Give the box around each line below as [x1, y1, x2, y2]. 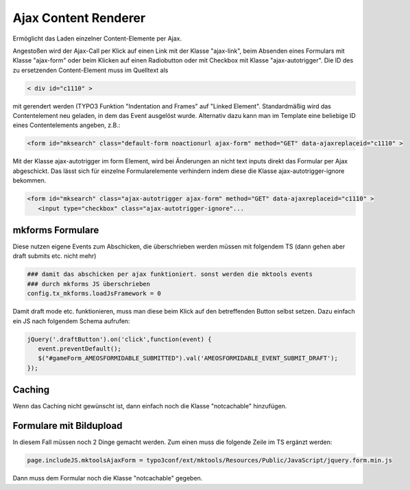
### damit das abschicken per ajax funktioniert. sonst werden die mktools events [27, 270, 313, 278]
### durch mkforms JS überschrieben [27, 280, 151, 288]
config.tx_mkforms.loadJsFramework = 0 [27, 290, 161, 298]
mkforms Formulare [12, 224, 99, 236]
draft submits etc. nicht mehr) [12, 252, 97, 260]
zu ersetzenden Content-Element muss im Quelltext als [12, 66, 169, 74]
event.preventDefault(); [38, 345, 121, 353]
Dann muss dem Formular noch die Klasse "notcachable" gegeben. [12, 474, 203, 482]
